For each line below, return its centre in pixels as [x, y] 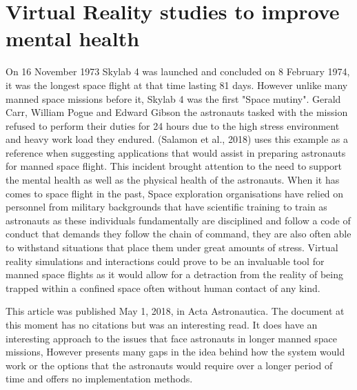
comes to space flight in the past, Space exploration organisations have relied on [175, 193]
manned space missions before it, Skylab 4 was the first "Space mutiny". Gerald [173, 98]
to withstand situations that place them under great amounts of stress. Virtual [172, 247]
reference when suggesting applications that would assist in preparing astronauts [176, 152]
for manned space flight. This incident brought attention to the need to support [174, 166]
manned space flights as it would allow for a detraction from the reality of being [174, 274]
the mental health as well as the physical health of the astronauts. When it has [173, 180]
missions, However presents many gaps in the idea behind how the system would [175, 352]
